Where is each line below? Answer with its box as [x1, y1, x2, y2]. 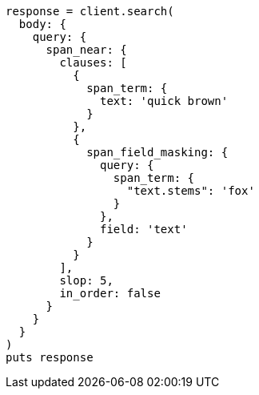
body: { [18, 18, 66, 30]
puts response [6, 351, 94, 364]
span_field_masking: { [86, 146, 229, 159]
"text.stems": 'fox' [126, 184, 255, 197]
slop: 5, [59, 274, 114, 287]
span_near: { [46, 43, 127, 56]
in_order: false [59, 287, 161, 300]
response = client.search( [6, 5, 174, 18]
